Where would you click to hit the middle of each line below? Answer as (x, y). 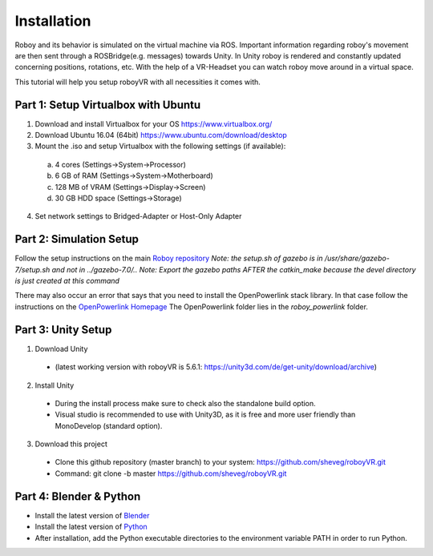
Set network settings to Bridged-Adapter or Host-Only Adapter (138, 216)
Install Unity (55, 385)
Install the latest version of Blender (92, 515)
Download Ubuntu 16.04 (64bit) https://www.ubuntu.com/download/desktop (161, 135)
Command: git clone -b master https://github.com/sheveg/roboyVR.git (171, 473)
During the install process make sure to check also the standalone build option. (185, 403)
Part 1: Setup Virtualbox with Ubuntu (108, 105)
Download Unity (61, 349)
